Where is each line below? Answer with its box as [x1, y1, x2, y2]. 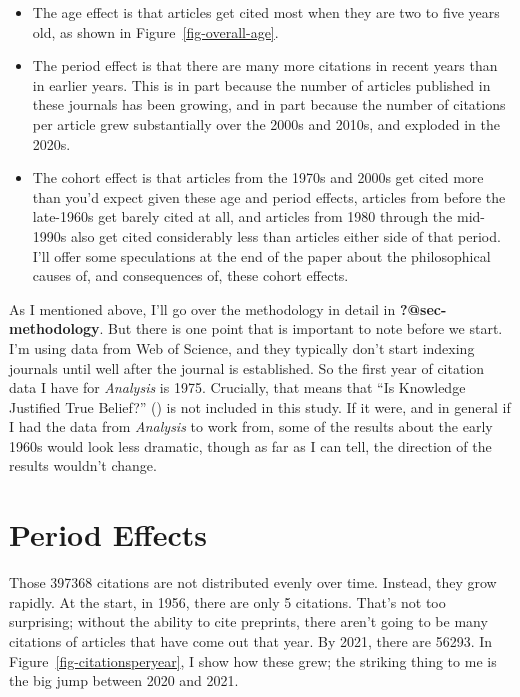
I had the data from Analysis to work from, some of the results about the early [9, 416, 493, 437]
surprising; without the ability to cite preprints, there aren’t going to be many [9, 611, 488, 632]
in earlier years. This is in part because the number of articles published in [32, 74, 491, 95]
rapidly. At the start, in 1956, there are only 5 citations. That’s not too [9, 591, 446, 612]
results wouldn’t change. [9, 455, 157, 476]
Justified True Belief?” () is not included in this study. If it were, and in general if [9, 396, 511, 417]
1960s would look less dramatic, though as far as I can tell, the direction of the [9, 435, 492, 456]
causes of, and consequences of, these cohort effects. [32, 265, 349, 286]
